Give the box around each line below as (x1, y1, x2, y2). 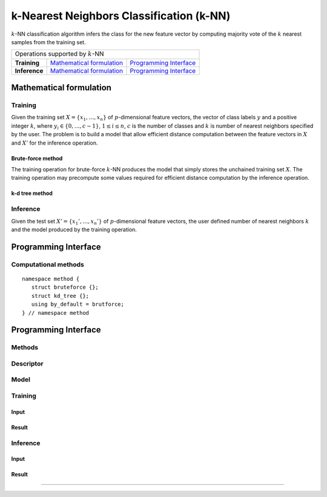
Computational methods (11, 260, 84, 269)
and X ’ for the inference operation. (11, 139, 98, 146)
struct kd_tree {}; (31, 292, 90, 299)
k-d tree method (11, 189, 53, 197)
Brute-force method (11, 154, 63, 162)
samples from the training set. (11, 38, 86, 45)
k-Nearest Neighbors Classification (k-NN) (11, 9, 231, 22)
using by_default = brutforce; (31, 301, 124, 308)
